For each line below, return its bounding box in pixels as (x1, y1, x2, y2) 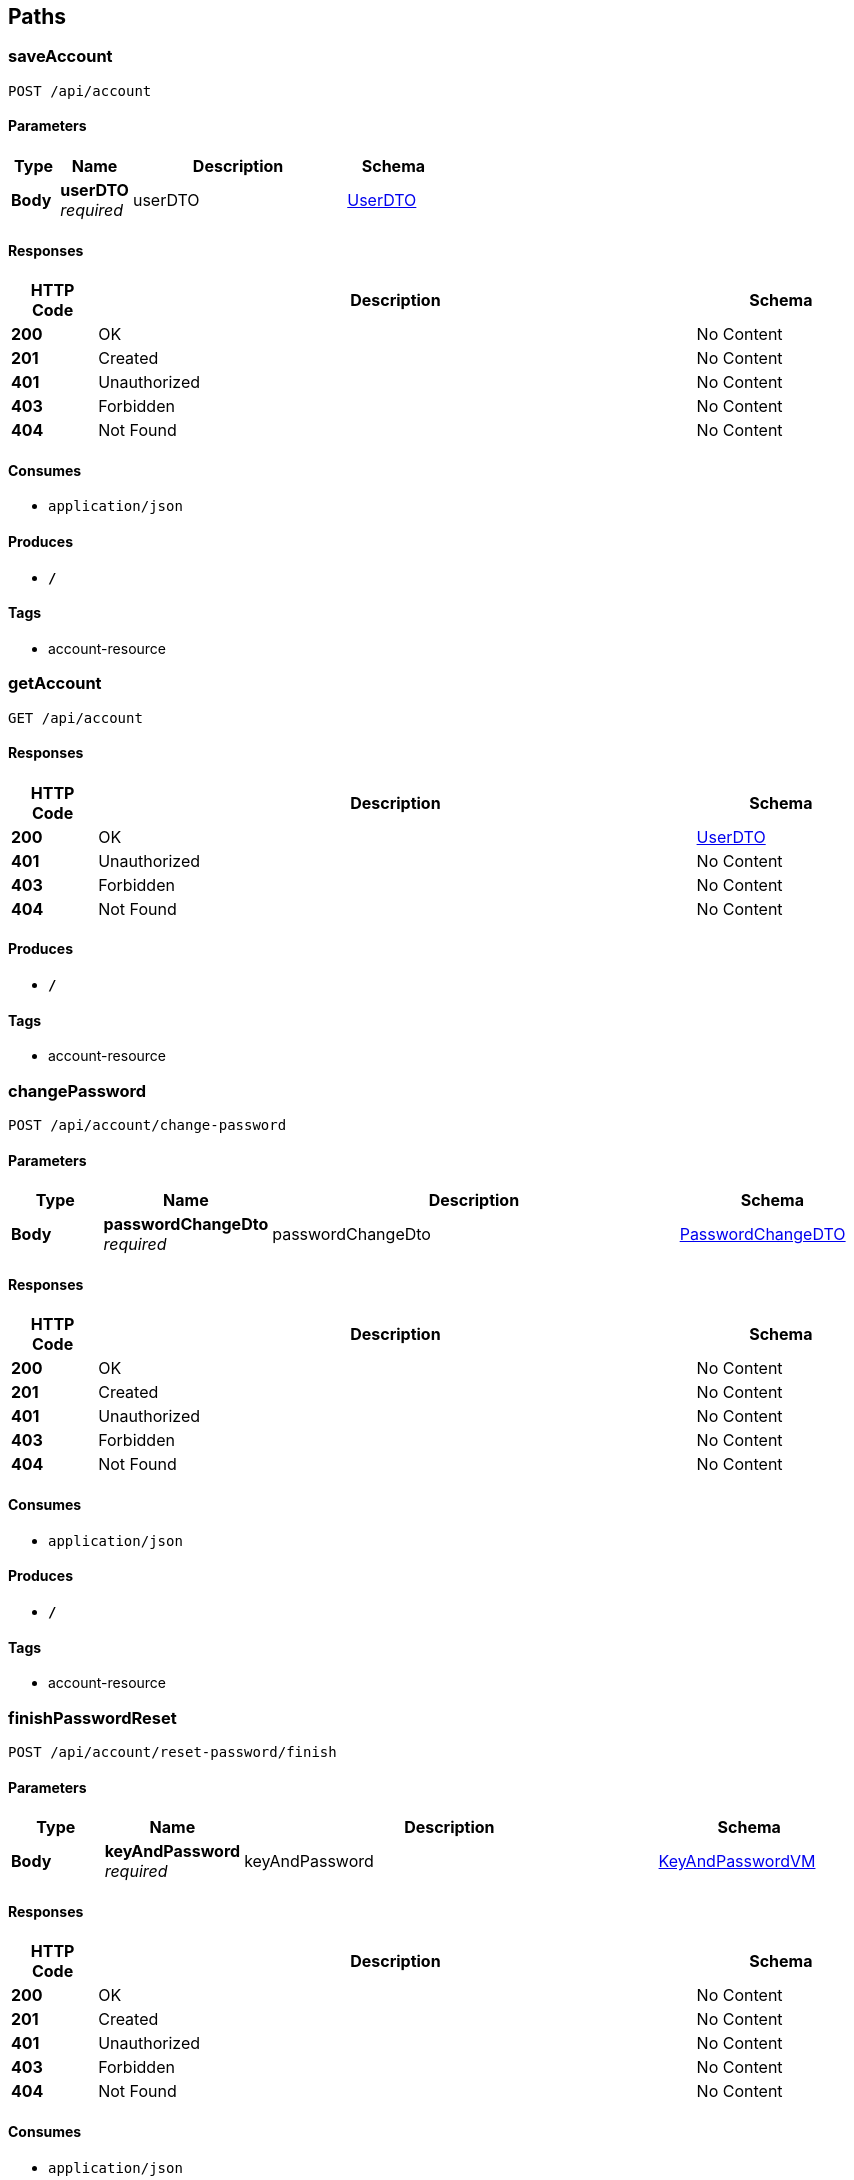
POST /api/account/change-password (8, 1117, 287, 1134)
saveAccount (8, 46, 113, 67)
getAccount (8, 673, 102, 694)
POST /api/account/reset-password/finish (8, 1743, 337, 1760)
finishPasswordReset (8, 1707, 177, 1728)
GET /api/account (8, 709, 143, 726)
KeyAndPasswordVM (658, 1851, 816, 1872)
